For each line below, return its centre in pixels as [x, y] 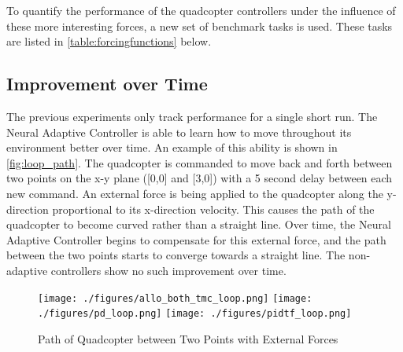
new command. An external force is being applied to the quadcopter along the [195, 193]
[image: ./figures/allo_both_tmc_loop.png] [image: [175, 298]
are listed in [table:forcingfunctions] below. [109, 41]
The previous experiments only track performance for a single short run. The [192, 116]
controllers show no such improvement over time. [168, 270]
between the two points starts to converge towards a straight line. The [176, 255]
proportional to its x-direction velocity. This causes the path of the [213, 209]
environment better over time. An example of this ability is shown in [172, 147]
